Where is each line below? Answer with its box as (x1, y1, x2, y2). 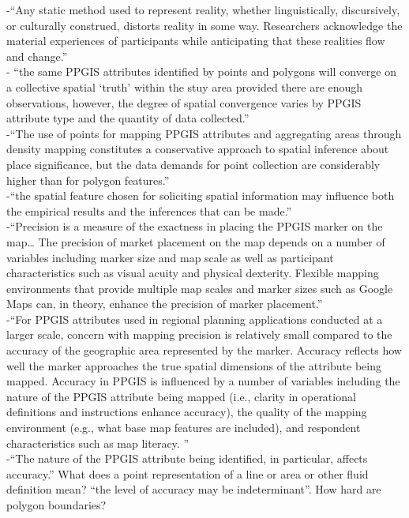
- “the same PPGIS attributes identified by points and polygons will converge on (6, 63, 397, 80)
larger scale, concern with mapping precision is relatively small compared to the (6, 326, 392, 343)
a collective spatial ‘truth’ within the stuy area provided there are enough (6, 78, 363, 95)
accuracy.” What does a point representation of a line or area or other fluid (6, 465, 369, 482)
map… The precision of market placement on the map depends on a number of (6, 233, 385, 250)
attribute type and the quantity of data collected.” (6, 110, 250, 126)
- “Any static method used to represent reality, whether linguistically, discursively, (6, 2, 400, 17)
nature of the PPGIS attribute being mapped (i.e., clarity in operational (6, 388, 356, 404)
